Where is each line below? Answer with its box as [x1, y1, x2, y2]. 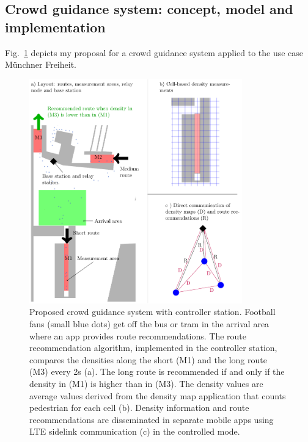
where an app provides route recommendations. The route [29, 329, 247, 342]
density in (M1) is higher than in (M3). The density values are [29, 377, 263, 390]
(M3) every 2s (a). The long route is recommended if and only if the [29, 365, 285, 378]
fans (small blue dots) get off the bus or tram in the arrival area [29, 317, 269, 330]
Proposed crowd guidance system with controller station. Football [29, 305, 276, 318]
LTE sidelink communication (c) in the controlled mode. [29, 425, 240, 438]
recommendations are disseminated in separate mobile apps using [29, 413, 274, 426]
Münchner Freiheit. [5, 58, 76, 71]
